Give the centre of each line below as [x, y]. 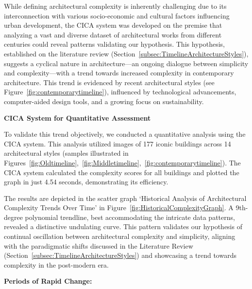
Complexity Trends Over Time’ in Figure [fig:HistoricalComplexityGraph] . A [119, 208]
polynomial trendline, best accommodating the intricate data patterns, [130, 217]
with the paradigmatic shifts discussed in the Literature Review [99, 245]
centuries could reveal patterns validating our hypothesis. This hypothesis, [114, 44]
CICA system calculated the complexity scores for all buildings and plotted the [122, 172]
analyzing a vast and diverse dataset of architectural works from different [113, 34]
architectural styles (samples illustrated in [66, 153]
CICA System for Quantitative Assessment [77, 117]
